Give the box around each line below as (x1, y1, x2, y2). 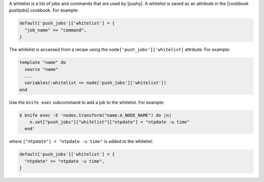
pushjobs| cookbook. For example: (9, 7, 79, 13)
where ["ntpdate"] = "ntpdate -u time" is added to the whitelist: (9, 139, 154, 145)
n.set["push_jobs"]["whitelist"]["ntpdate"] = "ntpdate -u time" (29, 119, 190, 125)
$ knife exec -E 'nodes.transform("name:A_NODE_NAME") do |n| (19, 112, 172, 118)
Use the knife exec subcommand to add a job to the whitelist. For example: (9, 99, 165, 105)
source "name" (24, 66, 59, 72)
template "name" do (19, 60, 66, 65)
